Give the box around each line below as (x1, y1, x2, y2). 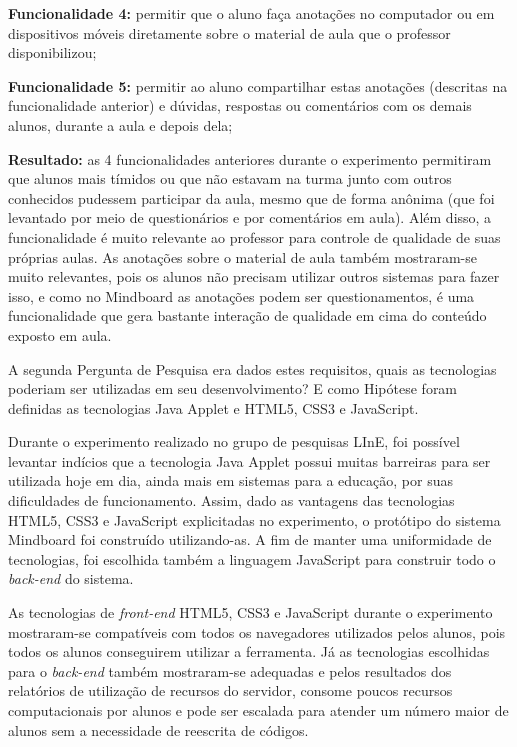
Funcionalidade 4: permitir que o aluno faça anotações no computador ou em (8, 3, 495, 23)
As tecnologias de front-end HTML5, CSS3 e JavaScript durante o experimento (8, 602, 493, 623)
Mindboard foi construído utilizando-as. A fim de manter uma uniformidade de (8, 529, 492, 550)
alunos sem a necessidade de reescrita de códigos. (8, 719, 309, 740)
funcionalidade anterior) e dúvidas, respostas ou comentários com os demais (8, 95, 472, 116)
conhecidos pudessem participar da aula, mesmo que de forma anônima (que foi (8, 187, 495, 208)
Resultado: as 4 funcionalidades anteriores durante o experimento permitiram (8, 148, 492, 169)
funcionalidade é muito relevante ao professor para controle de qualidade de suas (8, 226, 501, 247)
